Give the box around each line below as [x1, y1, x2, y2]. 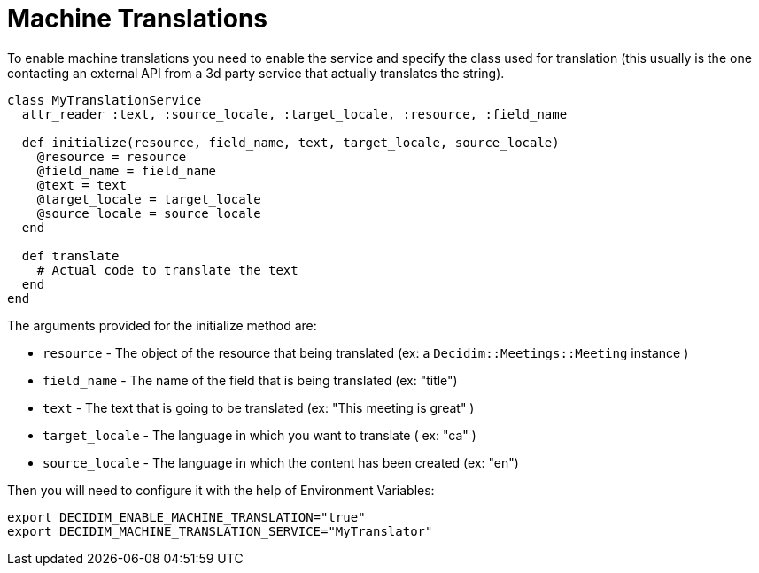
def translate [21, 248, 120, 263]
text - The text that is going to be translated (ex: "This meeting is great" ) [43, 399, 475, 415]
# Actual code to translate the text [36, 262, 298, 277]
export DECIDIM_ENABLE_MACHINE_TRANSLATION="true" [7, 509, 366, 524]
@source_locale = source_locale [36, 205, 261, 221]
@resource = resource [36, 149, 187, 164]
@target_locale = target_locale [36, 191, 261, 206]
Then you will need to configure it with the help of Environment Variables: [7, 482, 435, 498]
